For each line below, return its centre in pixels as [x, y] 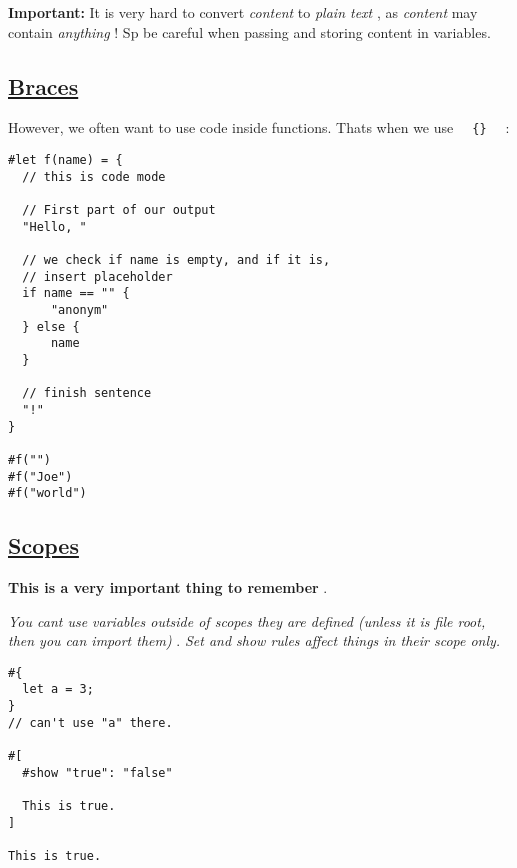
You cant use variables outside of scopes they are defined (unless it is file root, [247, 620]
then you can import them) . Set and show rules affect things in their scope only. [254, 640]
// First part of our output [119, 210]
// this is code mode [94, 176]
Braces [43, 85]
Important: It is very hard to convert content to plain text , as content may [243, 12]
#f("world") [47, 493]
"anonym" [79, 309]
